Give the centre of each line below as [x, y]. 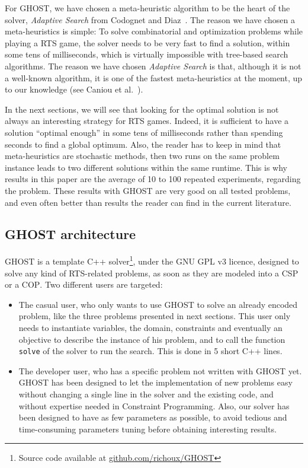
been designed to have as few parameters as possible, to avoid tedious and [153, 417]
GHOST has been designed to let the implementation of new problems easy [155, 382]
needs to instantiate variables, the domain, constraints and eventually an [150, 327]
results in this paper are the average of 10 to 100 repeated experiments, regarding [153, 179]
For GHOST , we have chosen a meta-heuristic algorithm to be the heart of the [147, 8]
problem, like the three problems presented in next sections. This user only [155, 316]
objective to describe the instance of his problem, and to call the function [152, 339]
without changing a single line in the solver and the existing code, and [146, 394]
